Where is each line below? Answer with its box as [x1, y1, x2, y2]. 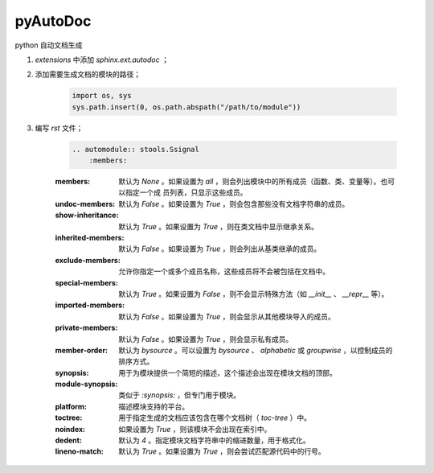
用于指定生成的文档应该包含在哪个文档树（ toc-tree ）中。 [118, 413, 311, 422]
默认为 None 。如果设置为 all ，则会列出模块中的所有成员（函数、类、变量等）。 [118, 177, 381, 187]
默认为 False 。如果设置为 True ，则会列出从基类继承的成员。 [118, 244, 321, 253]
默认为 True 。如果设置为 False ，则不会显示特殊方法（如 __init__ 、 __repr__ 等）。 [118, 289, 389, 298]
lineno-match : [55, 446, 104, 456]
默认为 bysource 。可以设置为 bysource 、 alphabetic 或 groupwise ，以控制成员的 [118, 345, 393, 355]
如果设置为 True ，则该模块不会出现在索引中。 [118, 424, 272, 434]
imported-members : [55, 300, 125, 310]
